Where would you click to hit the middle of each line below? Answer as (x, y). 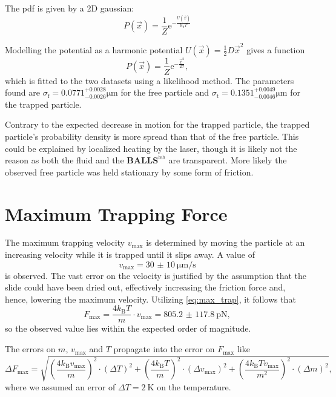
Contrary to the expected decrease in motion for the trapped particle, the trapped (157, 124)
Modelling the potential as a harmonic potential (94, 49)
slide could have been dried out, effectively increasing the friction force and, (145, 287)
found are (23, 92)
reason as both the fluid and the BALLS (82, 160)
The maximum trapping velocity (65, 242)
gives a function (276, 49)
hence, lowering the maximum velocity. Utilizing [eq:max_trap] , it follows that (150, 299)
